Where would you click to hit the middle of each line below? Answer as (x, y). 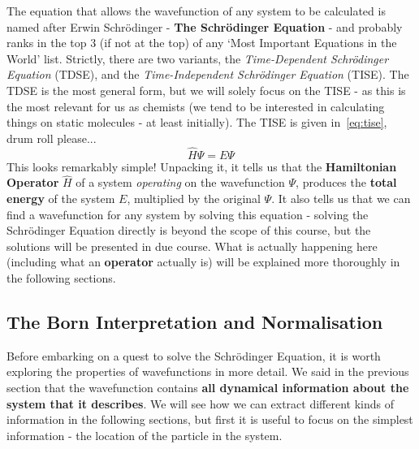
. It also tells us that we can (341, 198)
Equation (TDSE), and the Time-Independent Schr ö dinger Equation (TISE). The (208, 74)
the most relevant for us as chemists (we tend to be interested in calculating (196, 106)
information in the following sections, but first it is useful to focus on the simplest (210, 419)
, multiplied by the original (194, 198)
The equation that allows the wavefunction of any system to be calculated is (196, 11)
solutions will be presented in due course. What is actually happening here (192, 246)
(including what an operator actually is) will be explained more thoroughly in (203, 262)
